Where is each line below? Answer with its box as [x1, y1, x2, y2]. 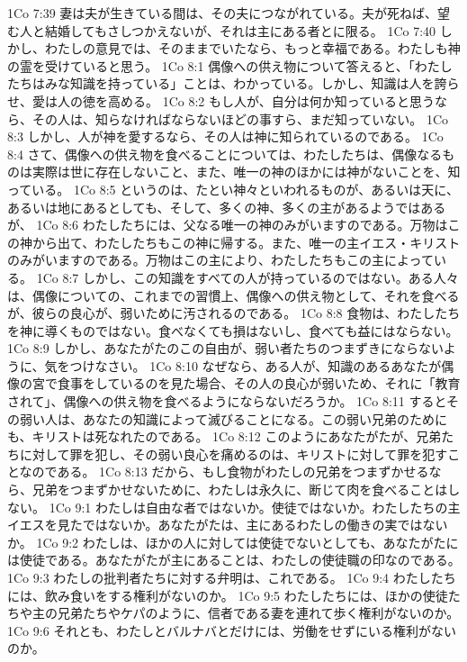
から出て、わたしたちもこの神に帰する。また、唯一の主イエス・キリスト [31, 232, 461, 251]
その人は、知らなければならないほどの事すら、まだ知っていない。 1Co [31, 109, 449, 128]
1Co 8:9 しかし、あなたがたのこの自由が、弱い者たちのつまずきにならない [7, 339, 444, 358]
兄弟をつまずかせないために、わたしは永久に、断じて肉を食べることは [31, 480, 448, 499]
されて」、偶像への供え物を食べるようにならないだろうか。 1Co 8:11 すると [7, 392, 447, 411]
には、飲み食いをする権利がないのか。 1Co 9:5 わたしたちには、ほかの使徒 [7, 585, 448, 604]
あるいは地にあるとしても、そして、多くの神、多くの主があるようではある [7, 197, 446, 216]
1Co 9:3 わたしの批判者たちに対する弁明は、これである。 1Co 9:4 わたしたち [7, 568, 456, 586]
